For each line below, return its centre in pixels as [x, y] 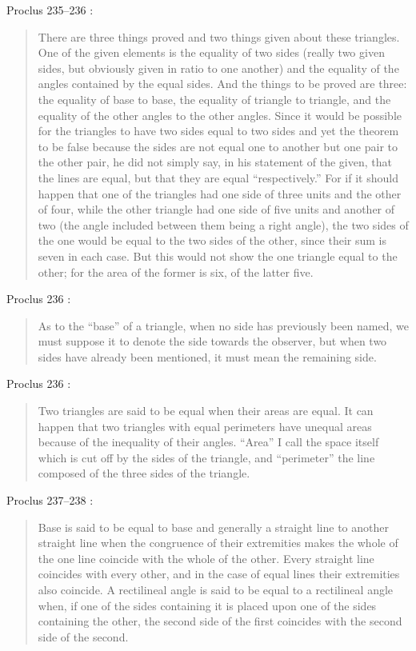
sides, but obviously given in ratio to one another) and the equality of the [218, 68]
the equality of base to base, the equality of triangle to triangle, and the [214, 99]
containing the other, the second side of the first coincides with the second [220, 621]
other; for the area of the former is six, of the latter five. [176, 272]
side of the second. [83, 636]
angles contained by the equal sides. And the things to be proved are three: [222, 84]
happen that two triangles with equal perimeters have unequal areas [205, 426]
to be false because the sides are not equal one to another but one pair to [218, 146]
